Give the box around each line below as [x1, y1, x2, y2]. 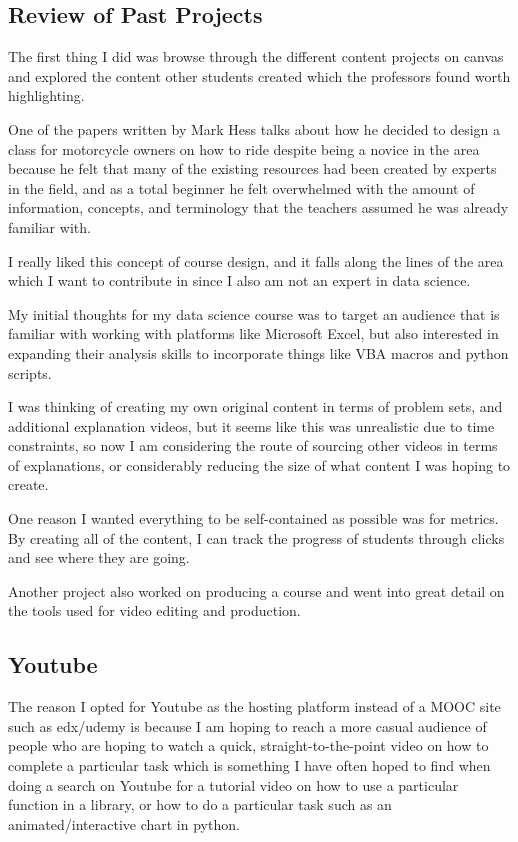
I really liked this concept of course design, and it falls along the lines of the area [8, 250, 504, 271]
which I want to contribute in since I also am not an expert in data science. [8, 270, 471, 291]
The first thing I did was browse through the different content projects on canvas [8, 46, 504, 67]
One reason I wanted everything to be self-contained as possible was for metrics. [8, 508, 499, 529]
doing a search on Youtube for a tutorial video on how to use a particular [8, 774, 459, 795]
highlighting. [8, 85, 85, 106]
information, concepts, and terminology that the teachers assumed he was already [8, 197, 509, 218]
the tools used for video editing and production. [8, 600, 301, 621]
